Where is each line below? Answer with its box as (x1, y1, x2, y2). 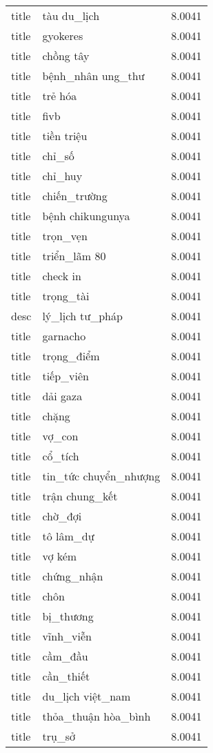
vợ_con (42, 428, 79, 444)
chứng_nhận (42, 568, 103, 584)
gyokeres (42, 28, 83, 43)
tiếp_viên (42, 368, 89, 384)
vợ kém (42, 548, 77, 564)
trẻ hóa (42, 88, 77, 104)
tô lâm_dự (42, 528, 94, 544)
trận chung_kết (42, 488, 118, 504)
